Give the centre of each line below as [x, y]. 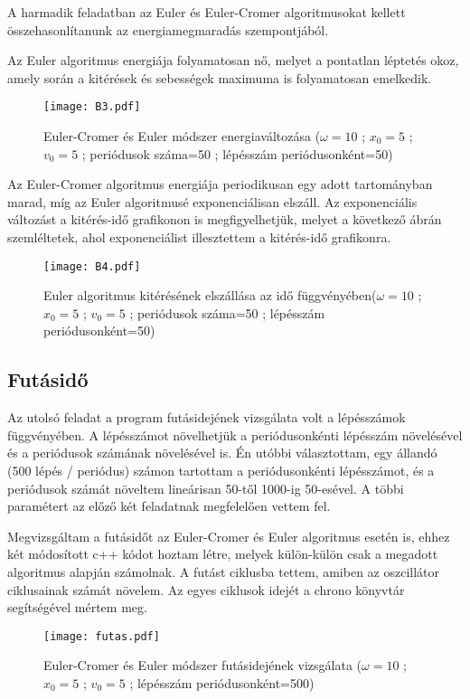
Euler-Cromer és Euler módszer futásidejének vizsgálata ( [203, 665]
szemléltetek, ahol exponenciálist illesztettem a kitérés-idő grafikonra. [199, 237]
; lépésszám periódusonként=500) [222, 683]
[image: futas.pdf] [102, 636]
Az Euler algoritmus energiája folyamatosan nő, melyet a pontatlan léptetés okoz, [233, 60]
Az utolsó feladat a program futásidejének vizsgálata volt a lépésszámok [207, 417]
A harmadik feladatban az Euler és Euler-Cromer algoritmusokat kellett [207, 12]
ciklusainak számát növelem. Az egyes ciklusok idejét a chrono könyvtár [206, 589]
